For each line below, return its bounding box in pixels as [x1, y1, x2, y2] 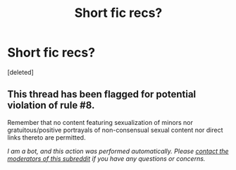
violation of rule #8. [7, 99, 95, 111]
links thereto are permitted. [7, 133, 86, 142]
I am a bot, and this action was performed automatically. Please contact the [7, 147, 229, 155]
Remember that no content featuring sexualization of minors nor [7, 118, 194, 126]
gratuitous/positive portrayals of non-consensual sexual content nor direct [7, 126, 223, 134]
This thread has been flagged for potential [7, 88, 197, 100]
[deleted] [7, 68, 34, 76]
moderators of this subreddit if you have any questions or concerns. [7, 154, 206, 163]
